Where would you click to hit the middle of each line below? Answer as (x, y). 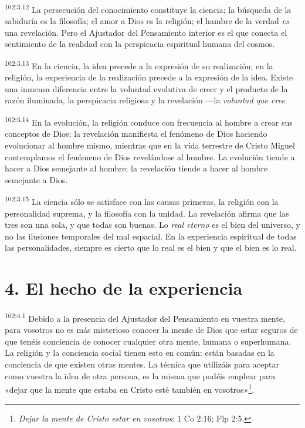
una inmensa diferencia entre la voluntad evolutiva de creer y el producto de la (146, 88)
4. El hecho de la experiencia (124, 288)
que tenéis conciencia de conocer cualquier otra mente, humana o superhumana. (148, 341)
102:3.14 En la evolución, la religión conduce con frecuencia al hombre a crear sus (149, 121)
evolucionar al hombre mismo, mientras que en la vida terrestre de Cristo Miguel (150, 145)
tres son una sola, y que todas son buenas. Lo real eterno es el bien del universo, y (152, 225)
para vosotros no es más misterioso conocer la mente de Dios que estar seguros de (151, 330)
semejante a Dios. (36, 179)
